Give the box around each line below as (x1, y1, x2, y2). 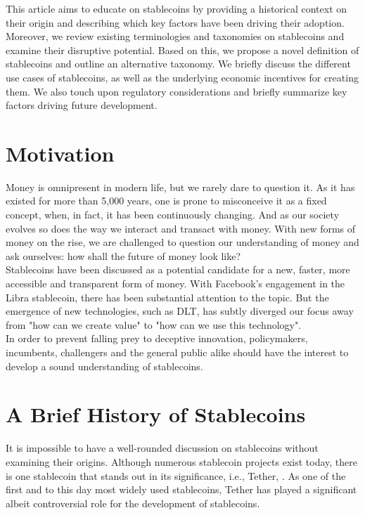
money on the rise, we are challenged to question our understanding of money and (6, 235, 359, 249)
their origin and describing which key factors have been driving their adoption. (6, 15, 345, 30)
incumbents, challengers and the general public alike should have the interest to (6, 345, 349, 359)
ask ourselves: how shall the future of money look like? (6, 248, 241, 263)
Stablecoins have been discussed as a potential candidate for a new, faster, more (6, 262, 350, 277)
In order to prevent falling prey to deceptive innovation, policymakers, (6, 331, 308, 346)
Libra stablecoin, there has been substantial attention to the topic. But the (6, 289, 329, 304)
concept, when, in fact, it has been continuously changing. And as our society (6, 207, 340, 222)
